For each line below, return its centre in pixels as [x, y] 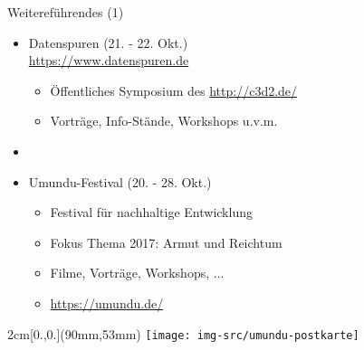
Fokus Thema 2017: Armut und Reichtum [166, 242]
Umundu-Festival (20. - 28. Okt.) [120, 181]
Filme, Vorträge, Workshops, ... [137, 273]
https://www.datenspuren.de [109, 60]
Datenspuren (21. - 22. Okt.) [108, 42]
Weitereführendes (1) [66, 12]
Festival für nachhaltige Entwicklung [151, 212]
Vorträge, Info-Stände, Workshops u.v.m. [164, 121]
